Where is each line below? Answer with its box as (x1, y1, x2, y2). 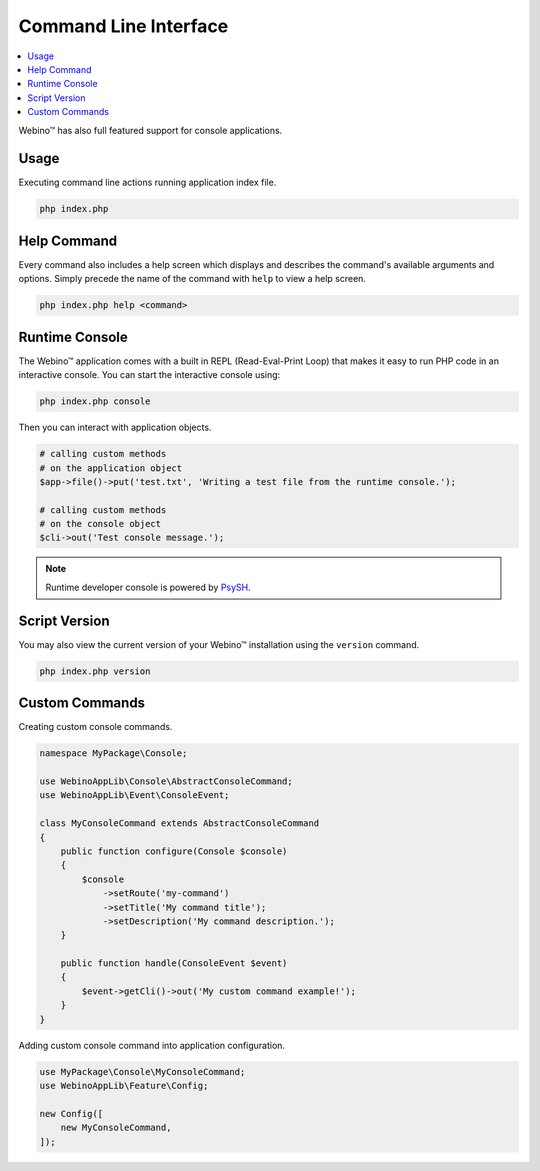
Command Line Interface (18, 15, 229, 37)
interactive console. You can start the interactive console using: (18, 369, 281, 381)
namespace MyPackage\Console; (39, 748, 188, 759)
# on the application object (39, 462, 183, 474)
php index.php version (39, 665, 151, 677)
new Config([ (39, 1108, 104, 1119)
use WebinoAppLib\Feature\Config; (39, 1080, 209, 1091)
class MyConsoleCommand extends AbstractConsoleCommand (39, 818, 320, 829)
